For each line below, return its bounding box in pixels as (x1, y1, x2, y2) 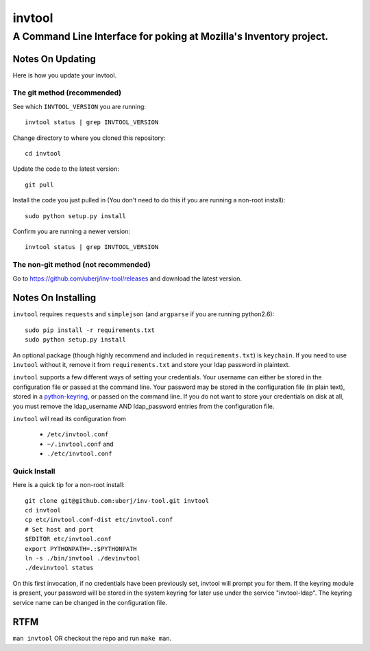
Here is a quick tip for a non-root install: (12, 481, 125, 489)
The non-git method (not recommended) (12, 260, 151, 270)
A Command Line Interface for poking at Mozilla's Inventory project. (12, 30, 329, 43)
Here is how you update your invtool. (12, 71, 116, 79)
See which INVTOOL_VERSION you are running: (12, 102, 147, 110)
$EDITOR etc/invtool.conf (25, 535, 112, 543)
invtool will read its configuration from (12, 414, 127, 423)
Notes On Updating (12, 53, 96, 64)
